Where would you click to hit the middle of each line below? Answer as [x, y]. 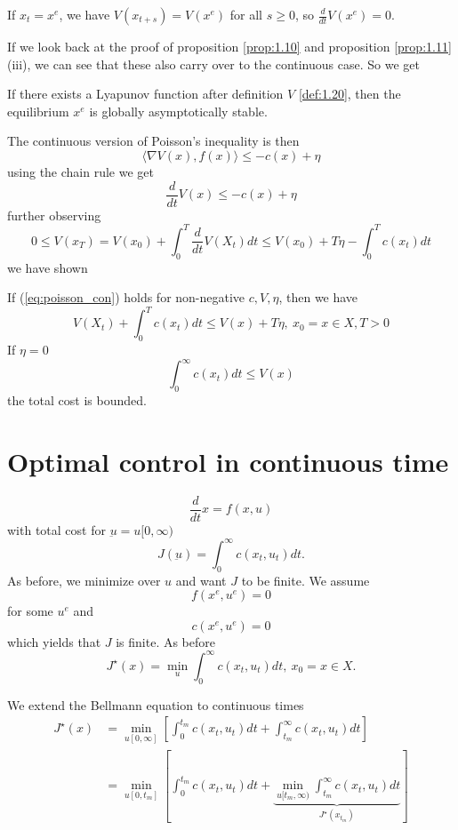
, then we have [318, 297]
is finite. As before [165, 641]
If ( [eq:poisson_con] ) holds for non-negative [126, 297]
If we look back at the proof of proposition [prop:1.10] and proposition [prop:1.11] [229, 46]
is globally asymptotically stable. [178, 111]
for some [30, 611]
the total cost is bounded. [77, 399]
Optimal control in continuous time [228, 461]
